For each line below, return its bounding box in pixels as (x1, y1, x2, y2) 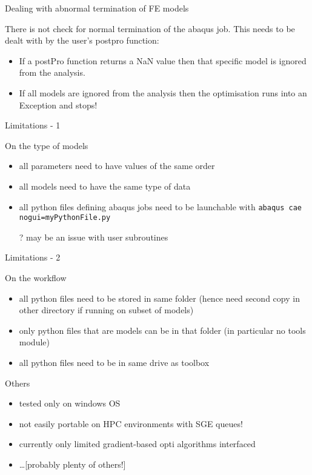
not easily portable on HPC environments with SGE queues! (19, 417, 243, 430)
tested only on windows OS (19, 397, 121, 410)
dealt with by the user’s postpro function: (5, 34, 159, 47)
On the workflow (5, 271, 67, 284)
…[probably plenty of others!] (19, 457, 126, 470)
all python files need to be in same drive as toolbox (19, 356, 210, 368)
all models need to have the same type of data (19, 179, 191, 192)
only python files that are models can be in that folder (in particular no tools (19, 324, 306, 336)
